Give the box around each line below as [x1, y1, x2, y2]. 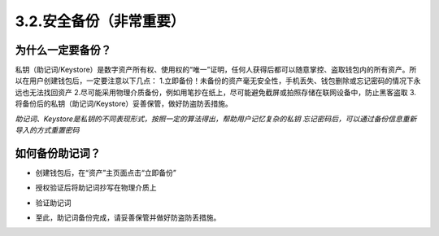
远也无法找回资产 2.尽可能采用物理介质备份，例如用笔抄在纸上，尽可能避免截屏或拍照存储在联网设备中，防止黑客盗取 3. [15, 87, 416, 97]
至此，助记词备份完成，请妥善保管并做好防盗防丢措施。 [35, 212, 221, 223]
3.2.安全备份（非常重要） [15, 12, 185, 30]
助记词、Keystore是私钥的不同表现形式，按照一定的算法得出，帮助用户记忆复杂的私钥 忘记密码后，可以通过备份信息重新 [15, 114, 417, 124]
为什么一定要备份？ [15, 43, 111, 57]
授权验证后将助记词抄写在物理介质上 [35, 183, 157, 193]
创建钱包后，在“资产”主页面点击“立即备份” [35, 168, 176, 177]
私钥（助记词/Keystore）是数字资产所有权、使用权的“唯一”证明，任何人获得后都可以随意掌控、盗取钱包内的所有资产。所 [15, 65, 417, 75]
